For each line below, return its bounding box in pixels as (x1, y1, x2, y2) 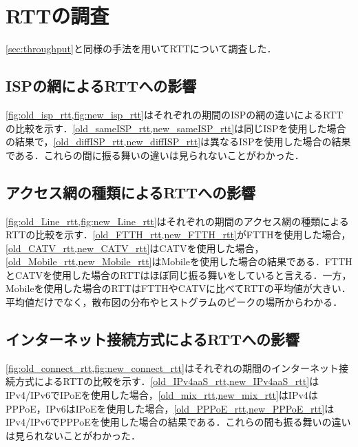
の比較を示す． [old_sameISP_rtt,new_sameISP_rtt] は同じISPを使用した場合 (6, 121, 346, 135)
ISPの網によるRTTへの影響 (6, 75, 197, 96)
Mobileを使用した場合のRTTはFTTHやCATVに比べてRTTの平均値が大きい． (6, 281, 351, 295)
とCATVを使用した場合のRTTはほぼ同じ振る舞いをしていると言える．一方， (6, 267, 352, 282)
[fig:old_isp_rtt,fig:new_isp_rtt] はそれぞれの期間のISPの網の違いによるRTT (6, 107, 344, 121)
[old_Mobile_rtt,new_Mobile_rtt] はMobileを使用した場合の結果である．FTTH (6, 254, 352, 269)
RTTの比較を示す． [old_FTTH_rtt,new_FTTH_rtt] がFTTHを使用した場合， (6, 227, 351, 242)
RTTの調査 (6, 1, 109, 30)
